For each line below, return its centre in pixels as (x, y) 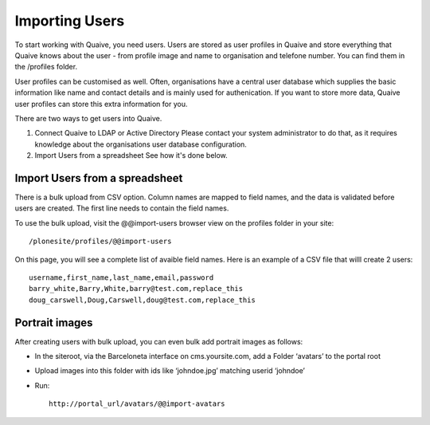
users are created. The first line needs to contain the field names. (122, 208)
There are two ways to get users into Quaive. (88, 118)
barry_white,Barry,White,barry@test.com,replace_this (136, 289)
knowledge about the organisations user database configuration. (141, 144)
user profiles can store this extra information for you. (101, 104)
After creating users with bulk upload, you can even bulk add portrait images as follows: (159, 341)
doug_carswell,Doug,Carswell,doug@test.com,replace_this (143, 300)
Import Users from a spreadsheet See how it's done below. (131, 155)
